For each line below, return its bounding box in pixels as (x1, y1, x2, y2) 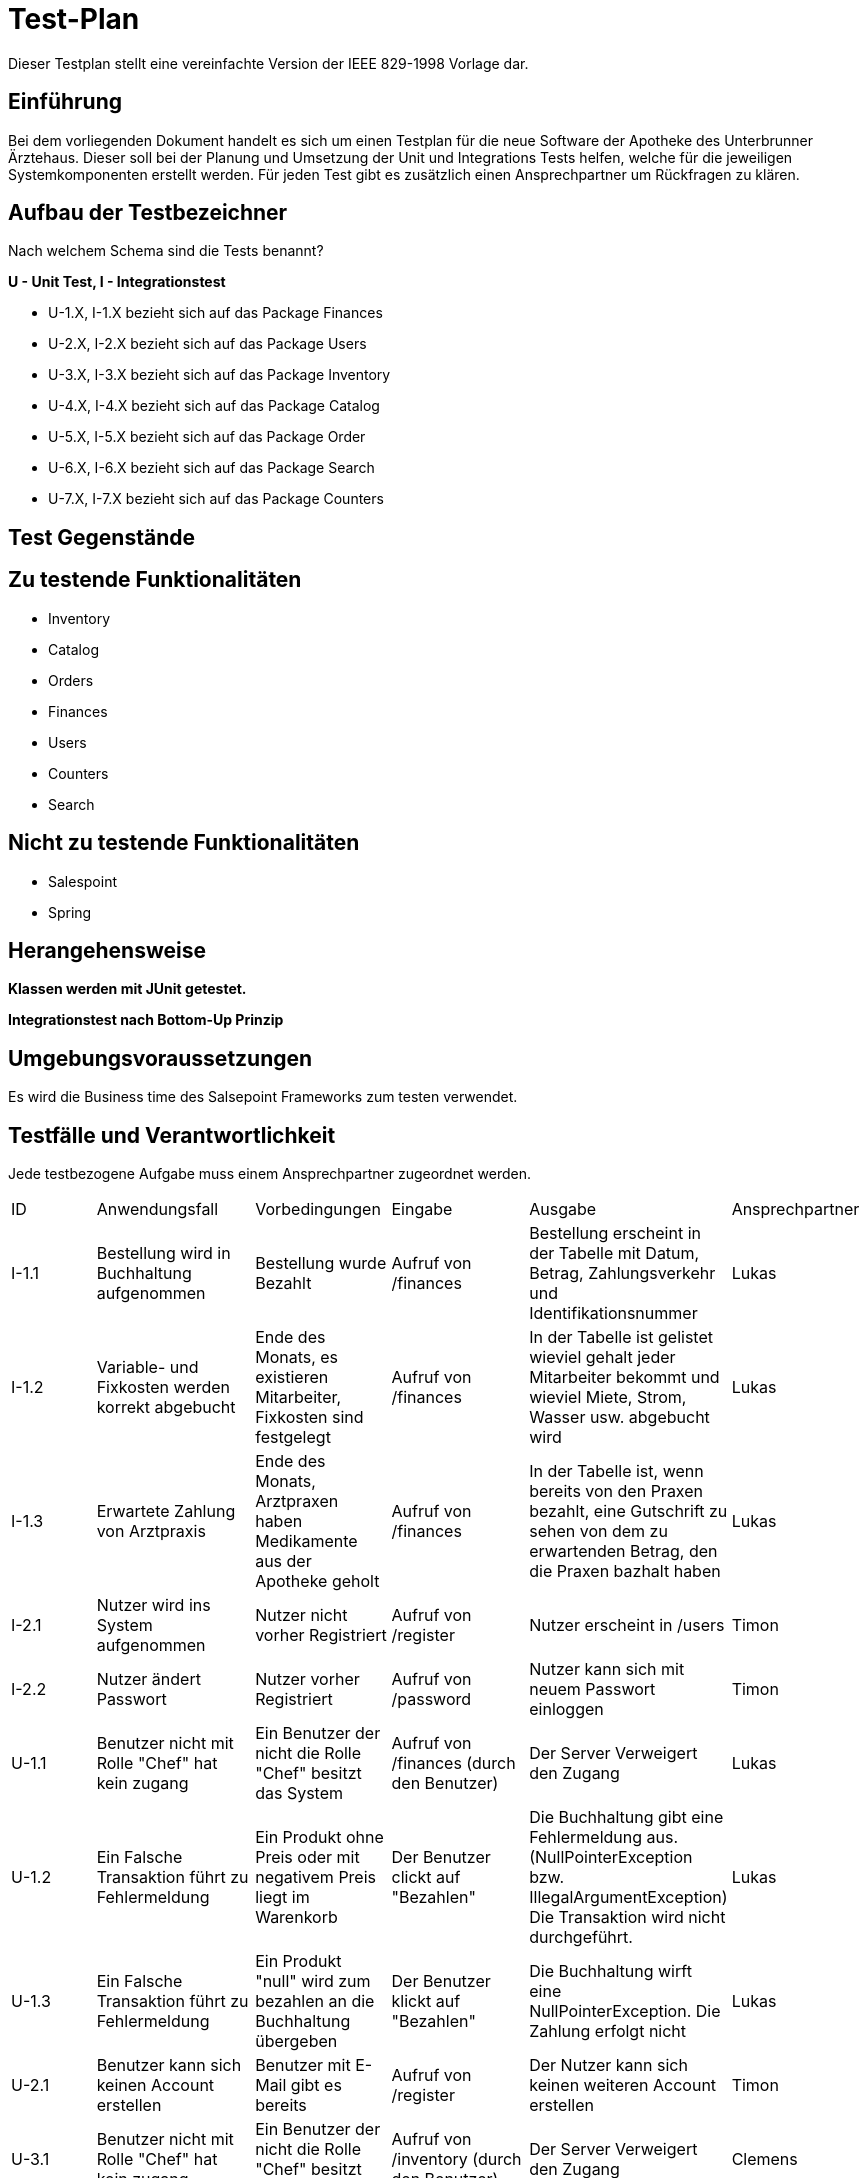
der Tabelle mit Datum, (529, 1243, 700, 1264)
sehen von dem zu (529, 1521, 668, 1542)
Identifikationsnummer (529, 1303, 698, 1324)
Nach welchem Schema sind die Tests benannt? (8, 242, 324, 260)
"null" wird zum (255, 1971, 371, 1992)
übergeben (255, 2031, 338, 2052)
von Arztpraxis (96, 1521, 206, 1542)
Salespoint (48, 872, 117, 890)
